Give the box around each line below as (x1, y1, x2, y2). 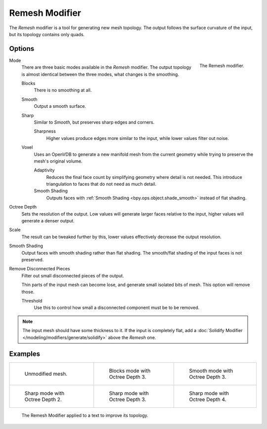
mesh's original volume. (34, 158, 83, 164)
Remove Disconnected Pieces (9, 266, 70, 272)
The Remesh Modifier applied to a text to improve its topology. (21, 413, 148, 419)
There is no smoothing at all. (34, 87, 92, 93)
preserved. (21, 257, 44, 262)
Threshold (21, 298, 43, 303)
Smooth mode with (189, 367, 233, 374)
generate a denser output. (21, 218, 75, 224)
